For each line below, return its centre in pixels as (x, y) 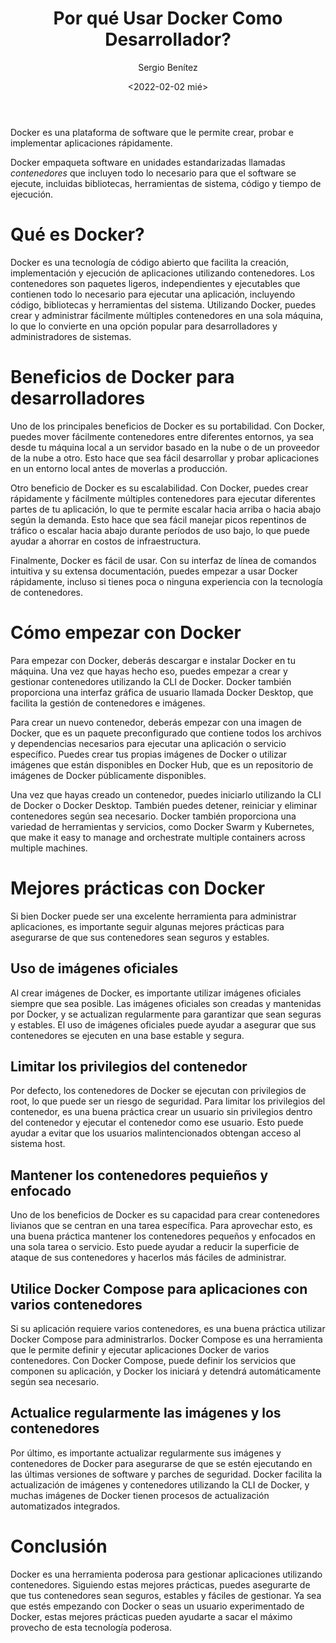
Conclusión (59, 1546)
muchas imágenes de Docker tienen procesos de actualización (140, 1495)
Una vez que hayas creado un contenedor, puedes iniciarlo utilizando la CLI (166, 794)
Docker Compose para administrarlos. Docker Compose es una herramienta (166, 1339)
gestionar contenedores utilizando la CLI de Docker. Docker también (151, 681)
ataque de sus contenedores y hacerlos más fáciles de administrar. (148, 1258)
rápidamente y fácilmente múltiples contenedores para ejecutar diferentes (163, 498)
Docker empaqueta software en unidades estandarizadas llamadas (148, 162)
